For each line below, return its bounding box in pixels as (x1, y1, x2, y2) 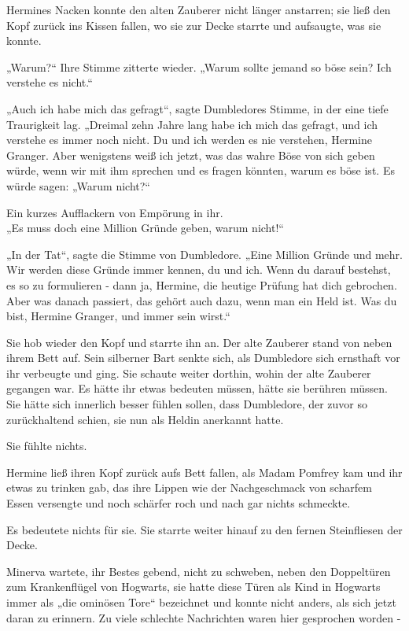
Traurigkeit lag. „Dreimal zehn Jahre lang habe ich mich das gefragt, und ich (6, 116, 378, 132)
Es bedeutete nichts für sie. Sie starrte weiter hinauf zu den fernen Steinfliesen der (6, 521, 403, 537)
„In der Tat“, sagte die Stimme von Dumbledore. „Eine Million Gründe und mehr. (6, 245, 403, 262)
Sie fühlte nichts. (6, 437, 87, 454)
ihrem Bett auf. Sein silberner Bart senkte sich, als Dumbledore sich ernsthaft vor (6, 349, 400, 366)
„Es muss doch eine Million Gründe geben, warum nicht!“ (6, 220, 284, 236)
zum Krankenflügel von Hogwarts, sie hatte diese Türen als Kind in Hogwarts (6, 578, 381, 595)
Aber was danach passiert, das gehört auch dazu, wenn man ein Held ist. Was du (6, 292, 397, 308)
